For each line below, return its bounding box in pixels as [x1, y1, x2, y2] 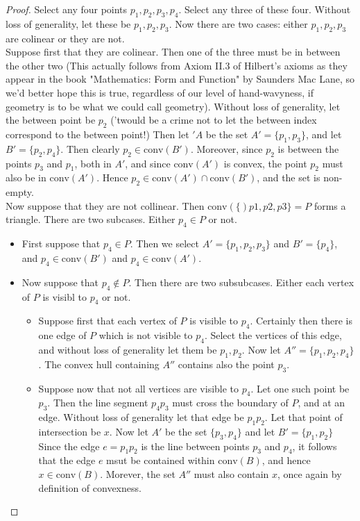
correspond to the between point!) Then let [6, 126, 189, 141]
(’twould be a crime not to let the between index [110, 113, 317, 127]
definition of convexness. [38, 480, 142, 495]
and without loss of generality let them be [38, 342, 217, 356]
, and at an [298, 395, 345, 410]
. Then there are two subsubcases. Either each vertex [128, 274, 354, 289]
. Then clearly [60, 141, 120, 156]
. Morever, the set [100, 467, 175, 481]
